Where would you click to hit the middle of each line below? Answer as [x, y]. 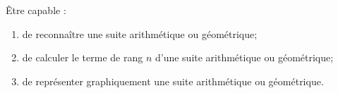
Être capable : [36, 10]
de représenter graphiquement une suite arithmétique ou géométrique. [173, 81]
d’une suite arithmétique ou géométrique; [244, 57]
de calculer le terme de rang [83, 57]
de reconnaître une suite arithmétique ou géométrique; [140, 33]
